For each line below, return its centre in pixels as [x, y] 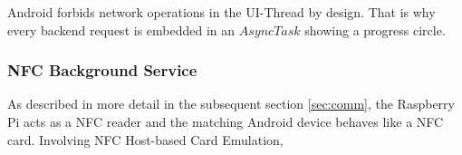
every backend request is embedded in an [121, 29]
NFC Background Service [102, 70]
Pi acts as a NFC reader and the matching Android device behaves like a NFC [226, 121]
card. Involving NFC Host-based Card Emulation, [145, 139]
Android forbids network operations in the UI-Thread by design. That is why [221, 12]
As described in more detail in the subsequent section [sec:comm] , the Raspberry [231, 104]
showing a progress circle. [375, 29]
